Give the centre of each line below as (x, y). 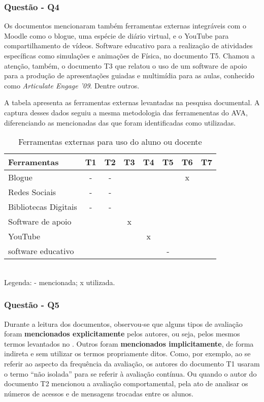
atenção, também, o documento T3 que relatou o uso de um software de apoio (126, 65)
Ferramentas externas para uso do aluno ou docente (110, 142)
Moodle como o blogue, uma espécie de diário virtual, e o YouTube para (117, 35)
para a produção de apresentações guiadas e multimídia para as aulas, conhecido (129, 75)
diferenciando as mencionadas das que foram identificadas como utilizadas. (120, 122)
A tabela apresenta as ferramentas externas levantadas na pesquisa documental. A (132, 102)
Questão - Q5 (32, 305)
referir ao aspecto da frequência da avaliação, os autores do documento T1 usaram (132, 363)
